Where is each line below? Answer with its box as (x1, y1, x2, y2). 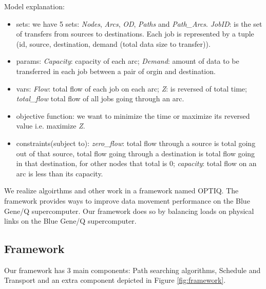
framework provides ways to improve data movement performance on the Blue (4, 195, 250, 206)
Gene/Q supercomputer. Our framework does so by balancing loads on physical (4, 205, 254, 216)
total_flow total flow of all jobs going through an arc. (16, 93, 184, 104)
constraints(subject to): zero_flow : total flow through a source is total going (16, 137, 256, 148)
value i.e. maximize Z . (16, 120, 85, 131)
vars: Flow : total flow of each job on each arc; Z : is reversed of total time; (16, 83, 247, 94)
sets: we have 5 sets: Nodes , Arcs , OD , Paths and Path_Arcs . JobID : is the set (16, 18, 262, 29)
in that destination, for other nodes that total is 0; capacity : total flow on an (16, 158, 257, 169)
